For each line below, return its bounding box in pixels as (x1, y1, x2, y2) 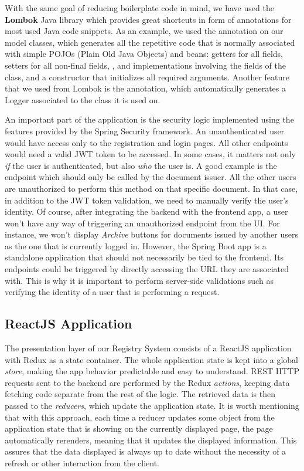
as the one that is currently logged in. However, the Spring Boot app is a (5, 239, 267, 252)
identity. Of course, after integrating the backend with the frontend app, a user (5, 205, 288, 218)
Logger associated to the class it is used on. (5, 93, 160, 106)
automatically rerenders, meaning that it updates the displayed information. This (5, 433, 297, 446)
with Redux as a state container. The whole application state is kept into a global (5, 353, 299, 365)
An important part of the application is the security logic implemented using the (5, 113, 294, 126)
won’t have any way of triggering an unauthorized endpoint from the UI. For (5, 216, 280, 229)
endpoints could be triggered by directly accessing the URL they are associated (5, 263, 289, 275)
